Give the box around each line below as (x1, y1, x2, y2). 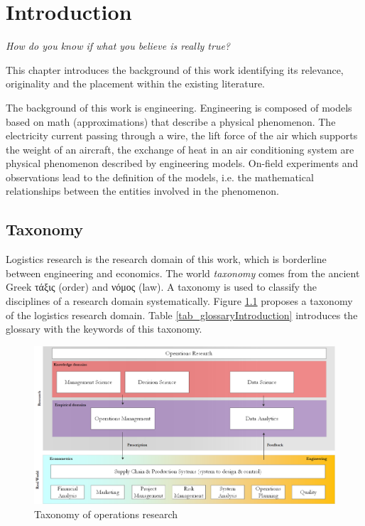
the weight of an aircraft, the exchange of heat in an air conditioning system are (6, 141, 354, 156)
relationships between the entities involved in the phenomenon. (6, 183, 279, 198)
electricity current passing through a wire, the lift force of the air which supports (6, 128, 358, 143)
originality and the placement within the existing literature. (6, 76, 266, 91)
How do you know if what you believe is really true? (6, 38, 231, 53)
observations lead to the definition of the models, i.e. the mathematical (6, 169, 314, 184)
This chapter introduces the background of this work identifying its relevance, (6, 62, 344, 77)
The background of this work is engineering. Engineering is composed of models (6, 100, 352, 114)
